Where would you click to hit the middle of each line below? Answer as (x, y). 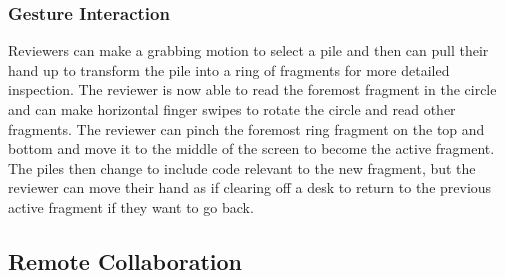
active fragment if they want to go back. (131, 206)
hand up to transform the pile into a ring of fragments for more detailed (229, 69)
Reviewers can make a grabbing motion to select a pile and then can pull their (248, 50)
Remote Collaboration (125, 260)
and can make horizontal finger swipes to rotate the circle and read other (232, 109)
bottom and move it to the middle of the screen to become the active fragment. (251, 148)
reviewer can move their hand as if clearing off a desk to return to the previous (250, 187)
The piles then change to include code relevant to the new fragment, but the (242, 167)
